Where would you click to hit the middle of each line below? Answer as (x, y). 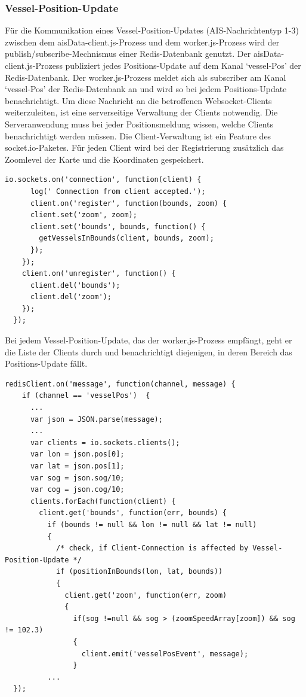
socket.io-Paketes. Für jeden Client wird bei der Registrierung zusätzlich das (144, 147)
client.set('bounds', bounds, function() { (118, 226)
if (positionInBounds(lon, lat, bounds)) (139, 572)
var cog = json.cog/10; (77, 490)
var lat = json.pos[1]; (77, 466)
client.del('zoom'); (71, 297)
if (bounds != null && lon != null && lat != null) (152, 524)
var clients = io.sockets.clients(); (105, 442)
